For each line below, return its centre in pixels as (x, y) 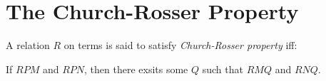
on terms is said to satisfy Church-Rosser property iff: (180, 45)
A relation (28, 45)
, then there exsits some (136, 69)
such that (223, 69)
